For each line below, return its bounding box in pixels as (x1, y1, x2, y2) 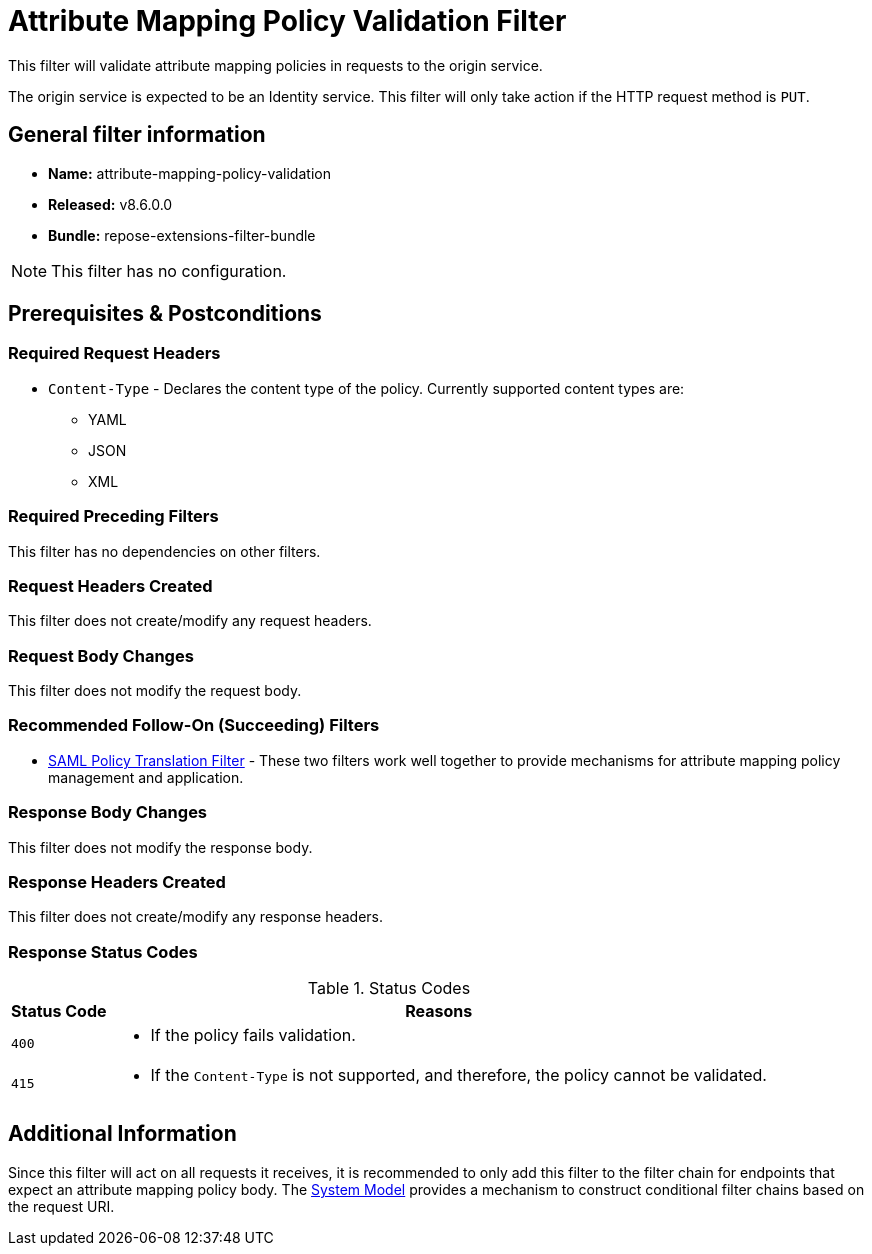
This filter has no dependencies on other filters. (8, 542, 321, 560)
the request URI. (8, 1197, 115, 1215)
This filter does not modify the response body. (8, 838, 313, 856)
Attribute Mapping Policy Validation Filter (8, 4, 567, 38)
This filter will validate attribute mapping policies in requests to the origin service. (8, 56, 543, 74)
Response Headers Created (8, 871, 226, 892)
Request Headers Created (8, 575, 213, 596)
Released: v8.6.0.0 (48, 195, 173, 213)
